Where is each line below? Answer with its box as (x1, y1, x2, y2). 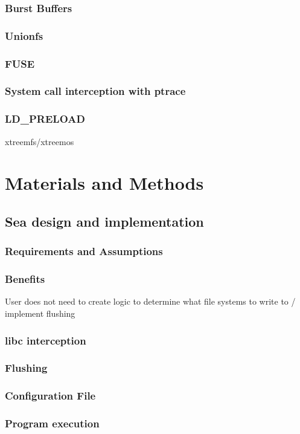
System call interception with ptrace (5, 83, 186, 99)
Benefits (5, 271, 45, 287)
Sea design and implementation (5, 212, 204, 230)
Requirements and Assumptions (5, 244, 163, 259)
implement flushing (5, 307, 75, 319)
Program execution (5, 416, 100, 431)
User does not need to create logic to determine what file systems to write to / (5, 295, 296, 308)
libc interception (5, 332, 86, 348)
